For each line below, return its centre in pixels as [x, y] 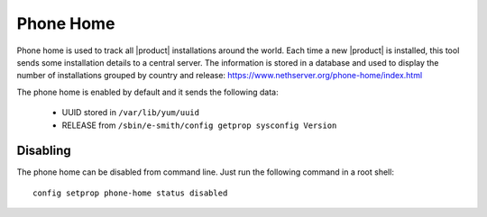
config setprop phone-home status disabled [130, 193]
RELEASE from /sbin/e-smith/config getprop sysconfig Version [199, 125]
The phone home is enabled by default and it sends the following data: [147, 92]
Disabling [44, 151]
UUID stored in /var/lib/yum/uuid [131, 113]
